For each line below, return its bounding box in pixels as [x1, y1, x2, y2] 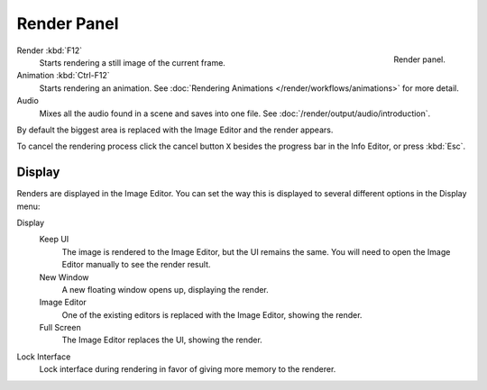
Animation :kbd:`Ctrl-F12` [16, 70, 110, 81]
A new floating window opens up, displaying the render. [61, 284, 270, 295]
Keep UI [39, 234, 69, 245]
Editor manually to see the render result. [61, 259, 211, 270]
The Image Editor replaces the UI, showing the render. [61, 334, 263, 346]
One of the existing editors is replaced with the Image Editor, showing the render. [61, 309, 363, 320]
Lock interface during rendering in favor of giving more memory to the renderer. [39, 364, 336, 375]
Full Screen [39, 322, 81, 333]
